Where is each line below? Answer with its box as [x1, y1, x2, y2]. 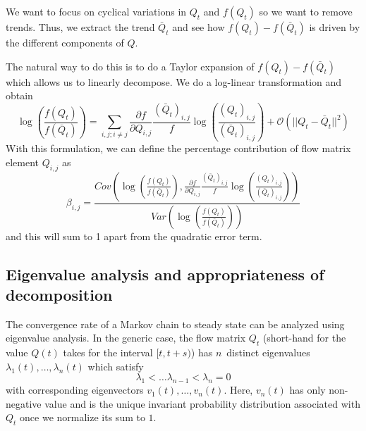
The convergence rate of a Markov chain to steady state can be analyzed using [6, 316, 345, 331]
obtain [6, 88, 33, 103]
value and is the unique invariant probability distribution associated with [44, 396, 360, 411]
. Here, [224, 382, 253, 397]
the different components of [6, 35, 124, 49]
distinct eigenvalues [226, 345, 310, 360]
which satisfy [87, 358, 144, 373]
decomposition [6, 283, 113, 305]
